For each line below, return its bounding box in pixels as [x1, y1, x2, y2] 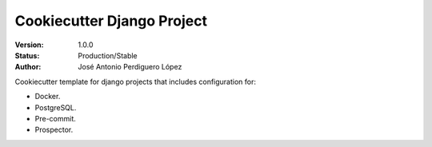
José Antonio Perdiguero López [78, 62, 182, 72]
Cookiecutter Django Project [14, 12, 208, 30]
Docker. [34, 92, 61, 101]
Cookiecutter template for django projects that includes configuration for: [14, 77, 256, 86]
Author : [14, 62, 42, 72]
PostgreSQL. [34, 102, 77, 112]
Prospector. [34, 125, 74, 135]
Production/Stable [78, 50, 138, 60]
